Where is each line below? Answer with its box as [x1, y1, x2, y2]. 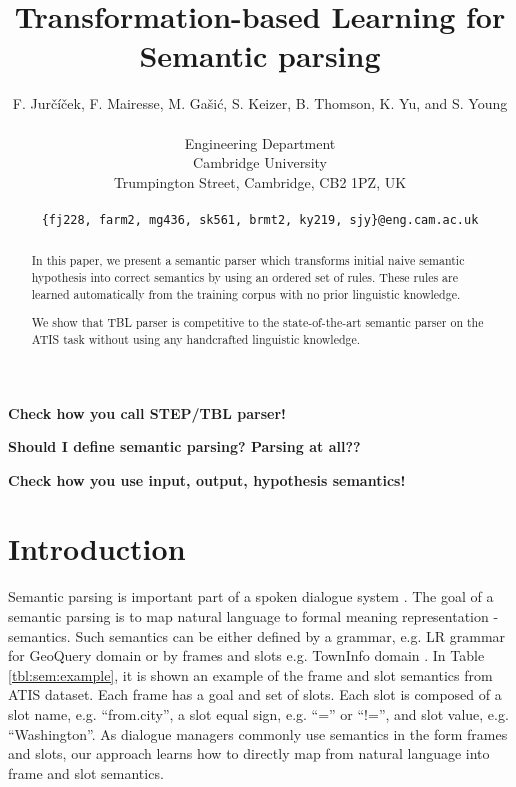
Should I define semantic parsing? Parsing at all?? [8, 436, 361, 457]
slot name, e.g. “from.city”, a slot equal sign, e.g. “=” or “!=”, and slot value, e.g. [8, 703, 509, 724]
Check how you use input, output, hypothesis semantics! [8, 469, 406, 490]
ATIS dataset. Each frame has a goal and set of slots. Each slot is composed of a [8, 684, 502, 705]
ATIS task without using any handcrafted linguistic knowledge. [31, 330, 361, 347]
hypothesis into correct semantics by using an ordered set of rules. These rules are [31, 268, 458, 285]
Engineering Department [184, 132, 336, 153]
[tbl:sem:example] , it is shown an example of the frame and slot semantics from [8, 664, 493, 685]
